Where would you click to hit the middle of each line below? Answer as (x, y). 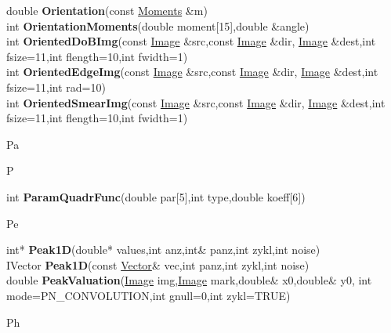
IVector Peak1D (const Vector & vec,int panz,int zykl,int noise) (158, 264)
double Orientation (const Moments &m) (107, 10)
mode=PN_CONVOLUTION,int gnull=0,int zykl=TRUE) (148, 295)
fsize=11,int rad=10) (56, 87)
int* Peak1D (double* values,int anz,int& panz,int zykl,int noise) (163, 250)
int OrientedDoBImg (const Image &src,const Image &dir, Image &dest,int (191, 41)
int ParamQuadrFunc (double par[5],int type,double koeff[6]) (156, 196)
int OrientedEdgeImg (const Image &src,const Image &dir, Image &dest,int (192, 72)
